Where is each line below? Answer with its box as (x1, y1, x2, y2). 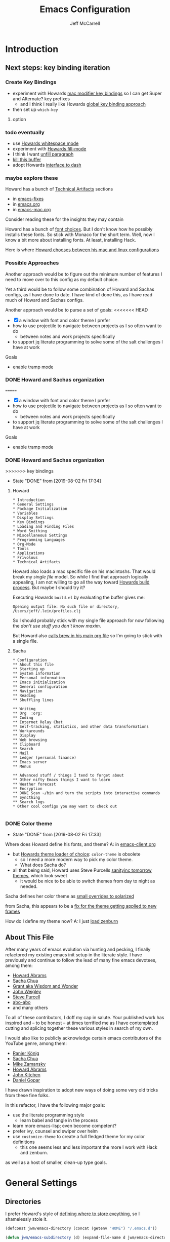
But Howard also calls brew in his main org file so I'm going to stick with (12, 633, 163, 639)
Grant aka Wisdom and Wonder (12, 983, 78, 989)
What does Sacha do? (20, 862, 66, 868)
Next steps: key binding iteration (5, 63, 110, 72)
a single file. (12, 638, 38, 644)
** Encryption (12, 786, 42, 791)
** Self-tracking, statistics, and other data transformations (12, 724, 149, 729)
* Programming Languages (12, 537, 65, 542)
